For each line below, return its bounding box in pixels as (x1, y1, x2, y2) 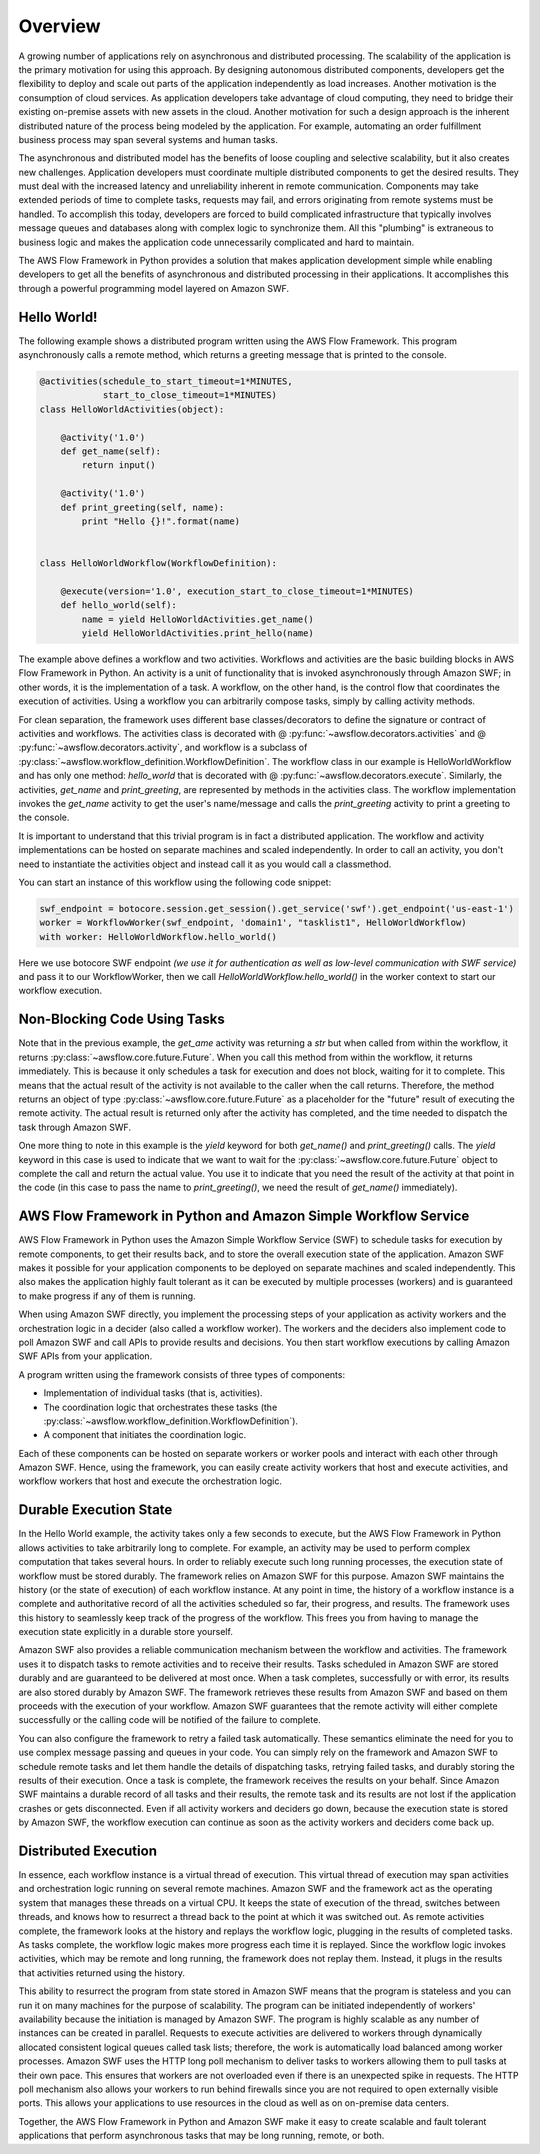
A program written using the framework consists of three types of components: (18, 1368, 345, 1380)
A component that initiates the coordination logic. (43, 1429, 247, 1441)
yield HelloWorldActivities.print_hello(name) (81, 628, 314, 639)
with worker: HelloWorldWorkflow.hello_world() (39, 931, 277, 942)
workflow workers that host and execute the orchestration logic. (18, 1475, 283, 1487)
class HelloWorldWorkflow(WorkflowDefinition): (39, 558, 277, 569)
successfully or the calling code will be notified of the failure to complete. (18, 1714, 322, 1726)
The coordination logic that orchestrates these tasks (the (43, 1401, 278, 1413)
